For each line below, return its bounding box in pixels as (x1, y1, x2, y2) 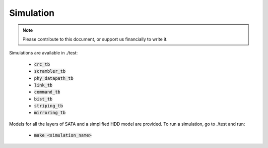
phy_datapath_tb (34, 75, 74, 81)
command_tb (34, 89, 61, 95)
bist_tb (34, 96, 53, 101)
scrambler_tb (34, 68, 66, 74)
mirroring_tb (34, 110, 66, 116)
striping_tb (34, 103, 63, 109)
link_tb (34, 82, 53, 88)
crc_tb (34, 61, 50, 67)
